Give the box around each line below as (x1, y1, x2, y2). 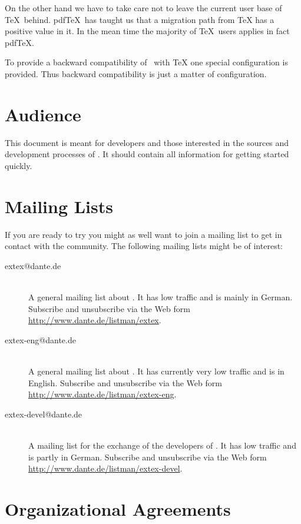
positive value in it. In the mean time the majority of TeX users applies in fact (5, 25, 290, 37)
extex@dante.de (5, 259, 61, 271)
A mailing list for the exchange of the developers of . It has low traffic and (28, 439, 296, 451)
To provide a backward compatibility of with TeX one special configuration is (5, 56, 288, 68)
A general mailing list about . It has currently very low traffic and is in (28, 364, 285, 377)
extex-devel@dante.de (5, 407, 82, 420)
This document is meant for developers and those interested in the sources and (5, 136, 289, 148)
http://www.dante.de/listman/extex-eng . (28, 388, 177, 400)
